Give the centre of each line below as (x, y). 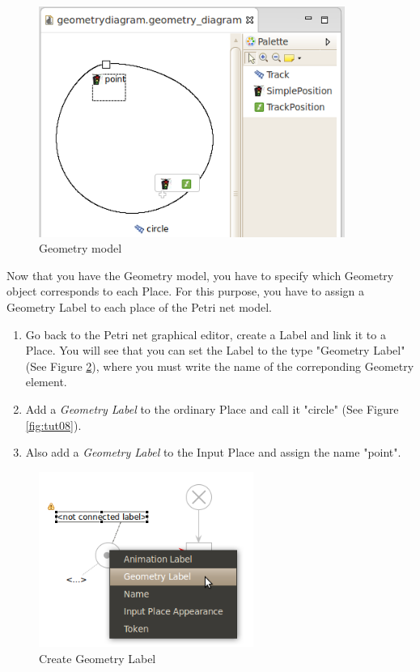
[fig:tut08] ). (53, 425)
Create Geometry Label (98, 658)
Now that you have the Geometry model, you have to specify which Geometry (200, 275)
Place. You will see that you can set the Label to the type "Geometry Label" (215, 350)
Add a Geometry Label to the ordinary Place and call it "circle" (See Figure (212, 409)
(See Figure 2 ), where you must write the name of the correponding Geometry (220, 366)
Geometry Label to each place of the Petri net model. (139, 307)
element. (46, 382)
